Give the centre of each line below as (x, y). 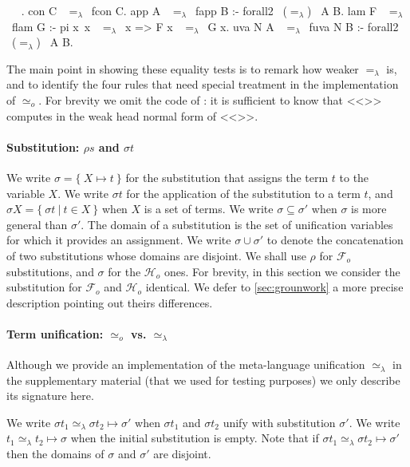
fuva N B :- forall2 (354, 26)
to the (354, 177)
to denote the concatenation (335, 240)
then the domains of (55, 454)
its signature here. (50, 396)
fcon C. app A (126, 10)
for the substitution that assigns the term (227, 177)
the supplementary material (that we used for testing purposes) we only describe (203, 380)
